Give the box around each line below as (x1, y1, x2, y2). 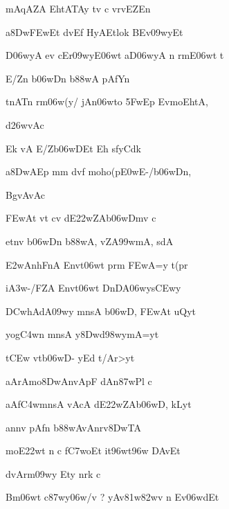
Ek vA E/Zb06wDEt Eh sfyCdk (6, 141, 141, 155)
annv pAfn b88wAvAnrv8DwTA (6, 420, 141, 434)
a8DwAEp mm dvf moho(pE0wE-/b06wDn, (6, 164, 192, 179)
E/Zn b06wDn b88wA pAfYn (6, 71, 130, 85)
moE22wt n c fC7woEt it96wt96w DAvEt (6, 443, 181, 458)
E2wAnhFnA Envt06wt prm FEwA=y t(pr (6, 257, 188, 271)
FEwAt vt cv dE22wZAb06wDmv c (6, 211, 156, 225)
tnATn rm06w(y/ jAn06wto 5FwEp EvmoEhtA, (6, 94, 208, 109)
